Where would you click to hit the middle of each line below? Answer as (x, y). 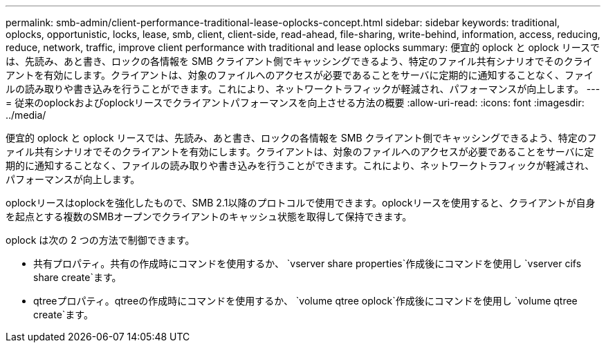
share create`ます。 (77, 277)
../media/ (26, 115)
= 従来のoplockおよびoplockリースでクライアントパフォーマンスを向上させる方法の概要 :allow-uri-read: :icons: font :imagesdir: (295, 103)
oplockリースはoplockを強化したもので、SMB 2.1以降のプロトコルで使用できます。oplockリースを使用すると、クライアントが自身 (301, 203)
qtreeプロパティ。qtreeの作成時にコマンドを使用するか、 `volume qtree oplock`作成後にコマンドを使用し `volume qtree (305, 301)
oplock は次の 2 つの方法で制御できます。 (100, 240)
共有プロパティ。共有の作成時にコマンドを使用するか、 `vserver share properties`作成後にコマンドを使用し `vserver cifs (307, 263)
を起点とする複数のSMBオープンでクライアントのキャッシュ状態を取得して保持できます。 (209, 216)
